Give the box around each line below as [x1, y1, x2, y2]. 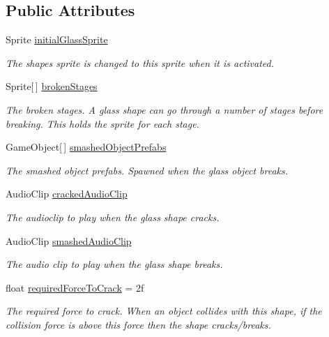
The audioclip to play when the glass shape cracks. [6, 209, 220, 224]
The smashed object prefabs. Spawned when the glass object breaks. [6, 163, 289, 177]
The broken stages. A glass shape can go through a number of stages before [6, 102, 323, 117]
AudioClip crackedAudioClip [6, 186, 128, 201]
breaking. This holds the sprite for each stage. [6, 116, 199, 130]
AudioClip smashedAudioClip [6, 233, 132, 248]
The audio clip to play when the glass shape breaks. [6, 257, 223, 271]
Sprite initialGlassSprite [6, 32, 108, 47]
